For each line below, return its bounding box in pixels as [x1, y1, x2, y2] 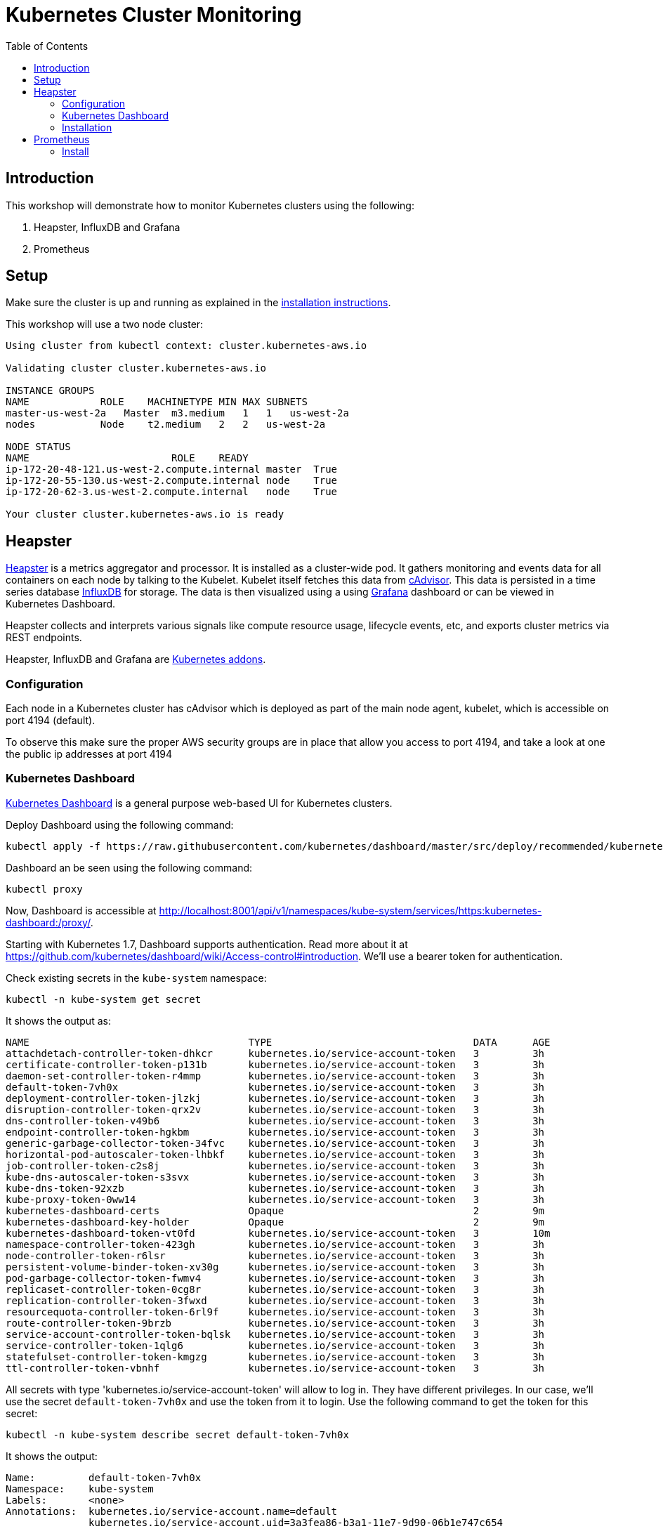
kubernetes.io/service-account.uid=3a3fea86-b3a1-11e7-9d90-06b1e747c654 [88, 1516, 504, 1528]
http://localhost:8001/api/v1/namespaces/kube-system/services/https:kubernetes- [159, 904, 542, 916]
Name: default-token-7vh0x [6, 1471, 202, 1483]
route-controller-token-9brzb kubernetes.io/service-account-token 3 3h [6, 1317, 545, 1329]
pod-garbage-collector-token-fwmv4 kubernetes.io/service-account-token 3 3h [6, 1272, 545, 1284]
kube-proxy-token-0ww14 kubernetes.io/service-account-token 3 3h [6, 1193, 545, 1205]
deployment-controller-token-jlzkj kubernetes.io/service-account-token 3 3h [6, 1092, 545, 1104]
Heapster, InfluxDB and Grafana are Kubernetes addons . [6, 653, 266, 666]
